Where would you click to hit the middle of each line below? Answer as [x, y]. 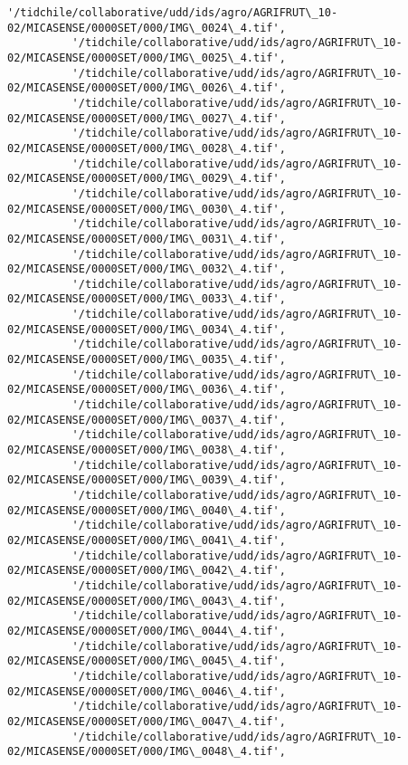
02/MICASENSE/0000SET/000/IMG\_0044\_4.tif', [147, 631]
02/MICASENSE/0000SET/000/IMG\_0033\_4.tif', [147, 299]
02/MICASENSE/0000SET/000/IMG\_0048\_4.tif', [147, 752]
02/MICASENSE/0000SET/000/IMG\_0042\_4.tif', [147, 571]
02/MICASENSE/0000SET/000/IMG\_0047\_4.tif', [147, 721]
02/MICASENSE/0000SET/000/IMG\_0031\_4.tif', [147, 239]
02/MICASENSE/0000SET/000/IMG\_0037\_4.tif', [147, 420]
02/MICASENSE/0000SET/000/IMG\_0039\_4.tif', [147, 480]
